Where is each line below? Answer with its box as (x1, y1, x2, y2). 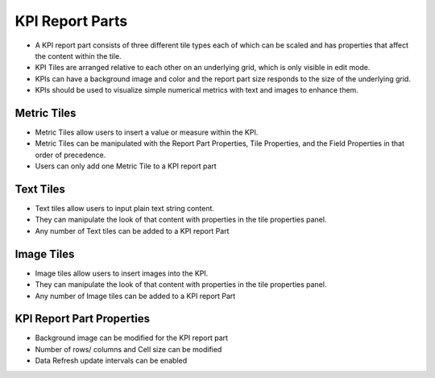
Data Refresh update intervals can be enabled (35, 355, 188, 366)
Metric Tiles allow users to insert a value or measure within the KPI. (35, 127, 259, 137)
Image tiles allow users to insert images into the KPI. (35, 268, 209, 278)
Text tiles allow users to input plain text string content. (35, 204, 215, 214)
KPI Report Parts (14, 12, 128, 30)
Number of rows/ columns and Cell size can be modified (35, 344, 222, 354)
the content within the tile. (35, 51, 122, 60)
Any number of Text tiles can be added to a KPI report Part (35, 226, 230, 235)
